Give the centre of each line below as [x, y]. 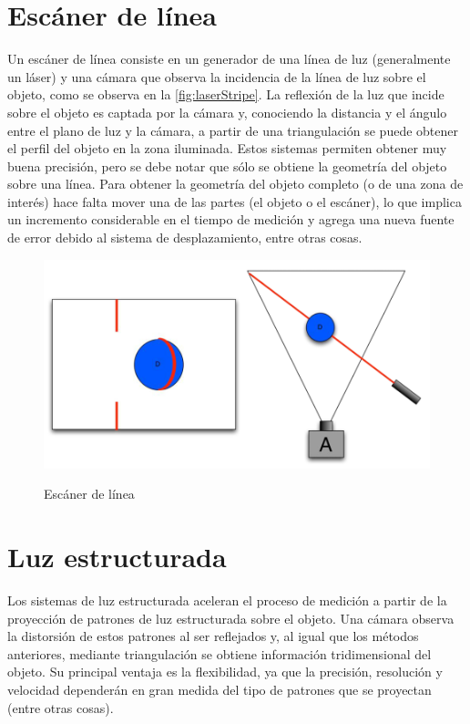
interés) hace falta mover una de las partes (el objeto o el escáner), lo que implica [235, 201]
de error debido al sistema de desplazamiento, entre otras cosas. [185, 238]
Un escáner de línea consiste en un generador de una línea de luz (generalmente [229, 59]
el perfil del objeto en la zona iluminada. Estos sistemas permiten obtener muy [227, 148]
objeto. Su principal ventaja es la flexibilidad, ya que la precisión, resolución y [225, 672]
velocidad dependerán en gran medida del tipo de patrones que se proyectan [220, 689]
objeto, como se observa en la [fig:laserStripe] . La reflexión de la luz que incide [226, 94]
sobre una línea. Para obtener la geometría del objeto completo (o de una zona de [235, 184]
